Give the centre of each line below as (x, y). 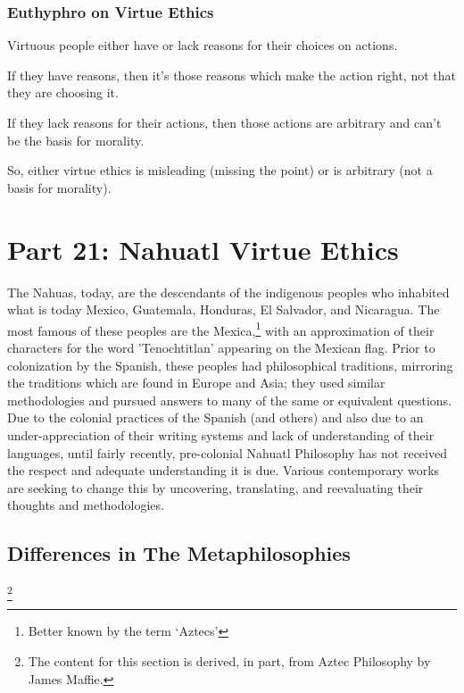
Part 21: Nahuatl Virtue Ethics (203, 249)
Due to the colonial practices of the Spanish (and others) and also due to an (215, 417)
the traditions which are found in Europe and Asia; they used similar (196, 383)
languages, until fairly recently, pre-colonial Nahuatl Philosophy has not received (227, 452)
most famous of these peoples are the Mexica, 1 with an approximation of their (221, 329)
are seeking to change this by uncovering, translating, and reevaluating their (215, 487)
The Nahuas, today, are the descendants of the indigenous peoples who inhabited (228, 292)
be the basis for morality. (76, 140)
